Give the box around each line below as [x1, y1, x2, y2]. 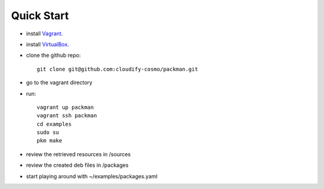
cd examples [37, 120, 72, 127]
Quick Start [11, 9, 69, 22]
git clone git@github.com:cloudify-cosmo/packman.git [37, 66, 198, 72]
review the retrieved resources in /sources [26, 150, 131, 158]
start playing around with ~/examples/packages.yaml [26, 172, 158, 179]
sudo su [37, 129, 59, 136]
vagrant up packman [37, 103, 94, 111]
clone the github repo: [26, 51, 81, 59]
